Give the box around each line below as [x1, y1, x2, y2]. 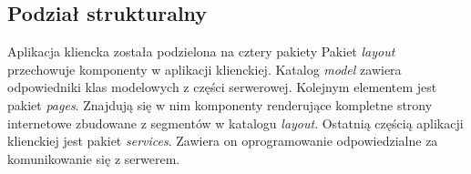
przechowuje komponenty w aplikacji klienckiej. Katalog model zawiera [7, 59, 402, 78]
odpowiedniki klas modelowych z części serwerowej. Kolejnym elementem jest [7, 77, 437, 97]
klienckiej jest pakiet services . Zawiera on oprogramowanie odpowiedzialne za [7, 131, 438, 150]
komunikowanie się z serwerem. [7, 148, 180, 168]
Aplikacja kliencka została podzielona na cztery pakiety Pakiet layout [7, 42, 395, 61]
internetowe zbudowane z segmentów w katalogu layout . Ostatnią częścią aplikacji [7, 113, 464, 132]
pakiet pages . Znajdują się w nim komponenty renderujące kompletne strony [7, 95, 433, 114]
